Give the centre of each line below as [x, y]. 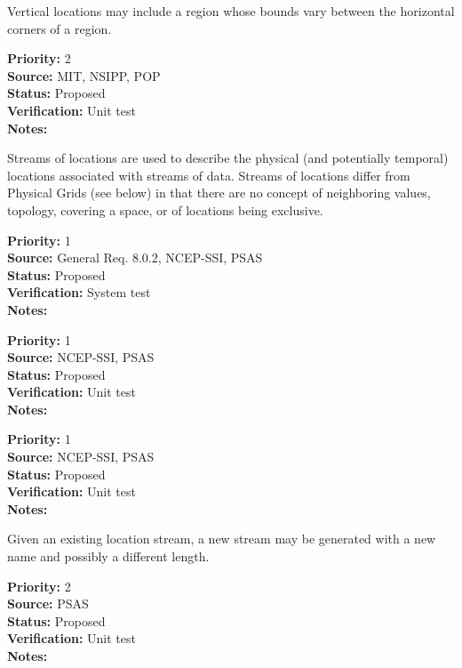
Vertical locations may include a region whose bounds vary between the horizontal [231, 11]
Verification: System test [79, 292]
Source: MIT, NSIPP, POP [84, 75]
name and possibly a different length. [108, 556]
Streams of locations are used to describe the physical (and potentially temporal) [228, 158]
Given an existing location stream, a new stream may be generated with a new [222, 539]
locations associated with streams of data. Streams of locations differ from [209, 175]
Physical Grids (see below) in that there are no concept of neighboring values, [219, 193]
